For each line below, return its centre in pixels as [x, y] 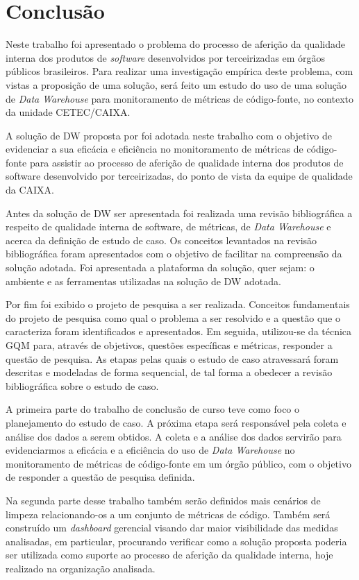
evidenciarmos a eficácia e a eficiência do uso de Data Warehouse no [150, 450]
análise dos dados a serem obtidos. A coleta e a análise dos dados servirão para [174, 436]
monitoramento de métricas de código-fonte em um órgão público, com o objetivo [178, 463]
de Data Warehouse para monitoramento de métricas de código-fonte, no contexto [179, 98]
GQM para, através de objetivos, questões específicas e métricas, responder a [169, 345]
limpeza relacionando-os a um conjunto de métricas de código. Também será [168, 514]
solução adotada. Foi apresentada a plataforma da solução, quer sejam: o [160, 267]
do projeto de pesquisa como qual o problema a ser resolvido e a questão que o [173, 317]
